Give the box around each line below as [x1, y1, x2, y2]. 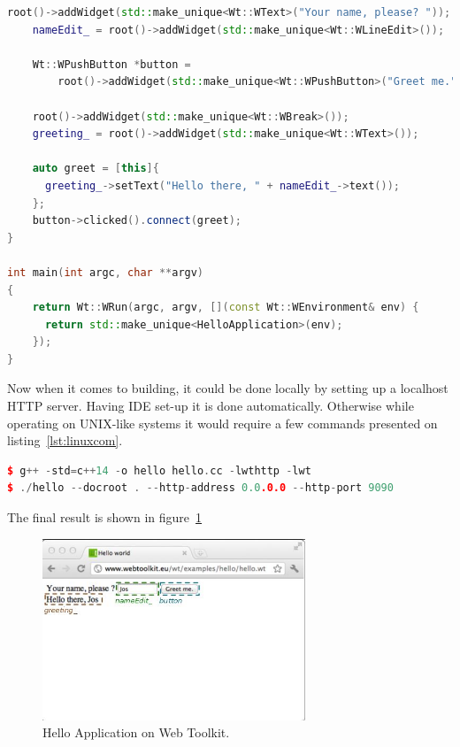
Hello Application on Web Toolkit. [42, 723, 230, 742]
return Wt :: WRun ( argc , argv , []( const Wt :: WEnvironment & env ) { [32, 301, 419, 314]
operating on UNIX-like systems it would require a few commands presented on [7, 413, 438, 432]
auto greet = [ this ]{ [32, 162, 159, 175]
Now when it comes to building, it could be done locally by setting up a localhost [7, 379, 448, 397]
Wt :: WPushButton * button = [32, 58, 191, 71]
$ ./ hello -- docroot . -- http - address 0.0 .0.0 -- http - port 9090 [7, 481, 394, 495]
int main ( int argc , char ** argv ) [7, 266, 204, 279]
